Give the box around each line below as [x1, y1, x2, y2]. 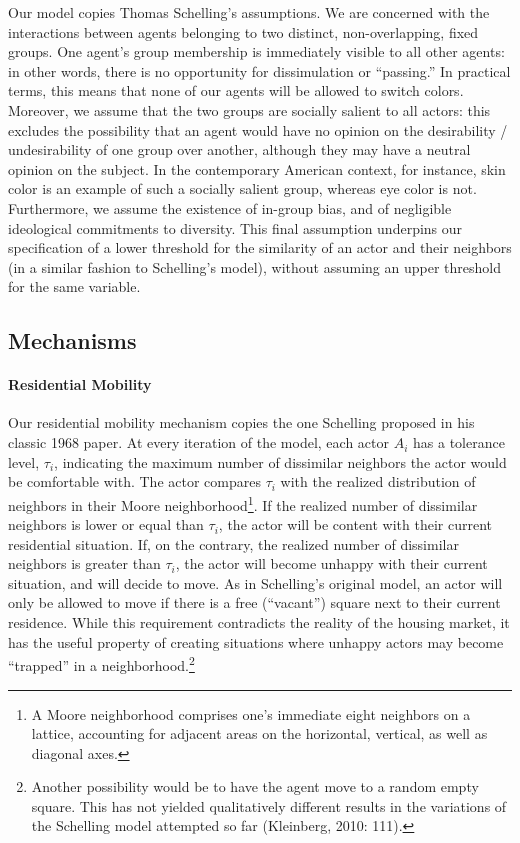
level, [8, 451, 40, 472]
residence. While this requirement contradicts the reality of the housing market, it [8, 612, 510, 633]
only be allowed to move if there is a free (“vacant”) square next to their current [8, 592, 501, 613]
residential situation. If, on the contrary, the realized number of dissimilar [8, 533, 459, 554]
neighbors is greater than [8, 553, 161, 574]
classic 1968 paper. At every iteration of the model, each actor [8, 432, 389, 453]
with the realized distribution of [280, 471, 476, 492]
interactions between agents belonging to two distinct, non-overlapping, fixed [8, 21, 479, 42]
